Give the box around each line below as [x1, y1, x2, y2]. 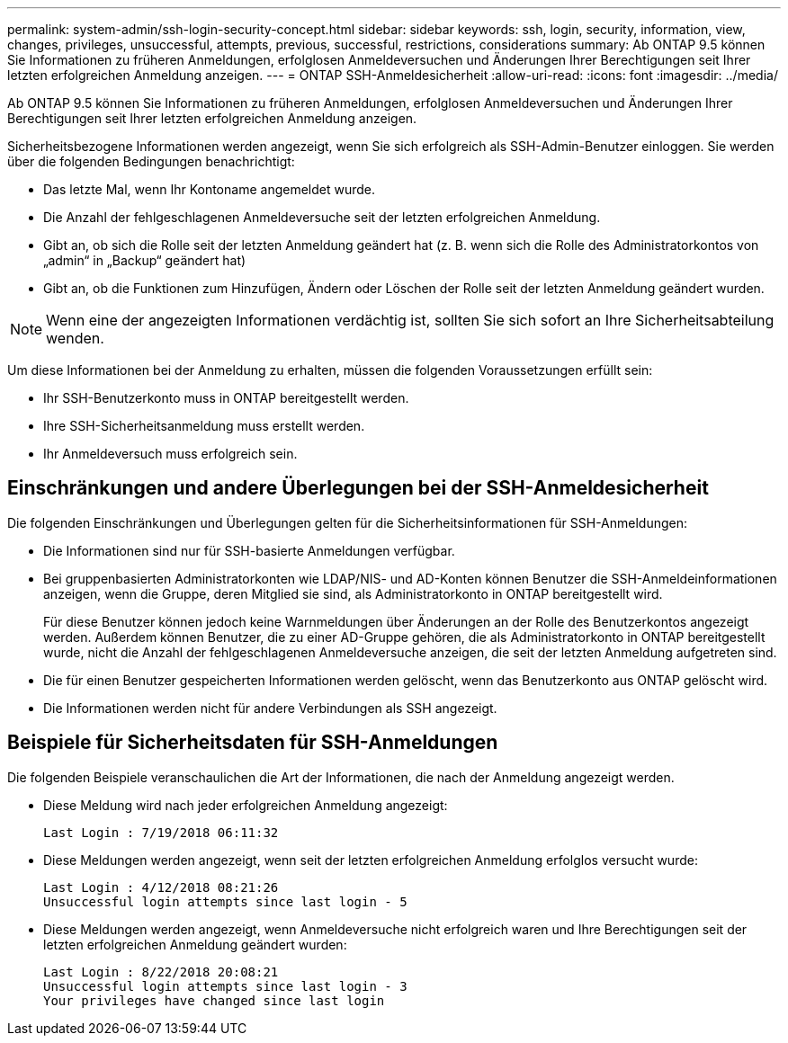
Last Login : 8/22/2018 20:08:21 [43, 964, 279, 979]
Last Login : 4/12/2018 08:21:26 [43, 879, 279, 895]
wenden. [46, 329, 104, 347]
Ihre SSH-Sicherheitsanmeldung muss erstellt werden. [43, 418, 365, 433]
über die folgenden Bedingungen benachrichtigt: [7, 154, 295, 169]
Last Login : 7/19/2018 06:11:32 [43, 825, 279, 840]
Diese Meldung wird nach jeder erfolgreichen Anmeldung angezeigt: [43, 797, 448, 813]
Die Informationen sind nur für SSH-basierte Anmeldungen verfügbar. [43, 542, 455, 558]
